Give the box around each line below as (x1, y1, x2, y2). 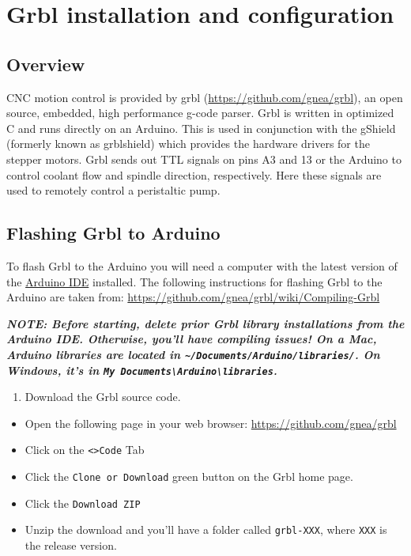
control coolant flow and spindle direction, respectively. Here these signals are (6, 166, 382, 183)
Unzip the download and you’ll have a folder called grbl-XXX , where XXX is (25, 521, 387, 538)
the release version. (25, 537, 117, 554)
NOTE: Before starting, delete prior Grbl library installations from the (6, 315, 405, 331)
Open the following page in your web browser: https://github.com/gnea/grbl (25, 414, 397, 431)
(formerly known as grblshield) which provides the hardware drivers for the (6, 135, 370, 152)
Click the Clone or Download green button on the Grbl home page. (25, 468, 353, 485)
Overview (6, 51, 85, 76)
